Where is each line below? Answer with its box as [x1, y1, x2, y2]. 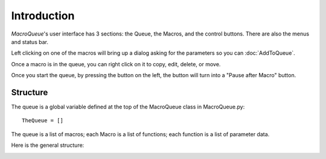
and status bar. [11, 38, 48, 45]
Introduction [11, 9, 75, 22]
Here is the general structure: [11, 142, 85, 149]
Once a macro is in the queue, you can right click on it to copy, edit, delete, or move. [11, 60, 221, 67]
